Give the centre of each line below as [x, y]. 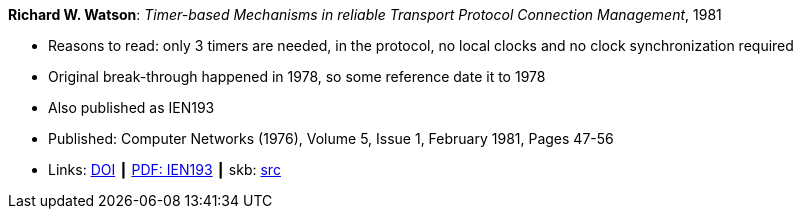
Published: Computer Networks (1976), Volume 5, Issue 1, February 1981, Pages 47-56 [331, 138]
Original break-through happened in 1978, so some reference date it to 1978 [297, 76]
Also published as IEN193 [131, 107]
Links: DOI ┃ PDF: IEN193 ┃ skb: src [164, 169]
